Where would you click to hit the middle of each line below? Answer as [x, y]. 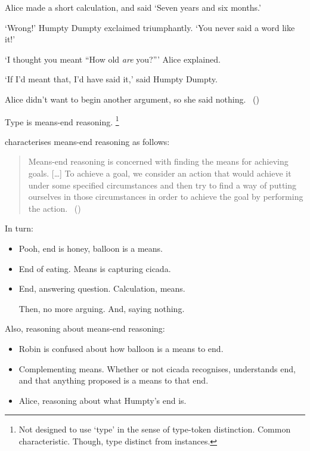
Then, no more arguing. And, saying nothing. [102, 308]
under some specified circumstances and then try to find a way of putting [162, 185]
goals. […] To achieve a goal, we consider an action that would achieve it [160, 173]
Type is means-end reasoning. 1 [62, 121]
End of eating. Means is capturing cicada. [95, 268]
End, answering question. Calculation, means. [102, 288]
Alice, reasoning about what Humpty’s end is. [103, 400]
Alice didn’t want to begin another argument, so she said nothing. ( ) [132, 99]
